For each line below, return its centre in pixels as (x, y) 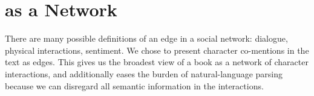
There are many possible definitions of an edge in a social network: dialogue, (146, 38)
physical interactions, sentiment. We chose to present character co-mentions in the (157, 50)
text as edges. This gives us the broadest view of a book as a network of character (157, 62)
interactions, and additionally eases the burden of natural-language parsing (144, 73)
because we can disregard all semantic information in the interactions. (134, 85)
